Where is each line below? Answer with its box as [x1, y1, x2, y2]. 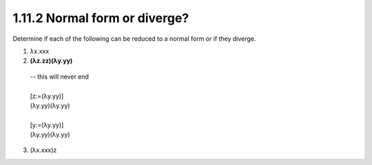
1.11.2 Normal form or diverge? [12, 10, 189, 26]
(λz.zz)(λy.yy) [30, 57, 73, 65]
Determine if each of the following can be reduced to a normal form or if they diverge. [12, 35, 256, 43]
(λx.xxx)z [30, 146, 57, 155]
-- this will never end [30, 72, 90, 81]
